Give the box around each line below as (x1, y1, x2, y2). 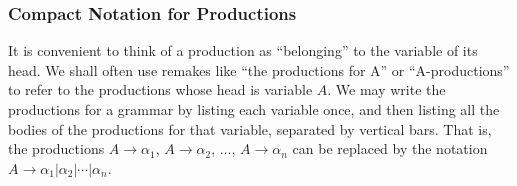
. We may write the (327, 79, 446, 100)
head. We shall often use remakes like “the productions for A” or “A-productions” (8, 59, 510, 80)
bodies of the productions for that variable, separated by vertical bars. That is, (8, 118, 492, 139)
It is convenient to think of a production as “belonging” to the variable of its (8, 40, 478, 61)
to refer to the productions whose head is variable (8, 79, 313, 100)
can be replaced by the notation (292, 138, 488, 159)
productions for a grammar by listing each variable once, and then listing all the (8, 99, 500, 119)
